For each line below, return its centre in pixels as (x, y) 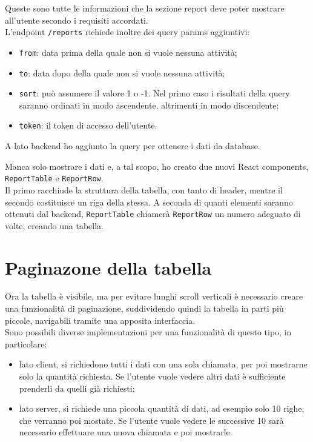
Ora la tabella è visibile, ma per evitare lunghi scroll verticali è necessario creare (154, 296)
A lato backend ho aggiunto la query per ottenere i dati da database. (133, 146)
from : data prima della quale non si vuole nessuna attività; (128, 52)
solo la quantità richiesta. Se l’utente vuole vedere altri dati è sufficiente (152, 376)
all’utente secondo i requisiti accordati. (77, 20)
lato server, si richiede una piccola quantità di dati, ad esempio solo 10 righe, (162, 408)
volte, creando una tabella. (54, 225)
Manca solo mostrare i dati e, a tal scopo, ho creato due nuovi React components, (157, 166)
